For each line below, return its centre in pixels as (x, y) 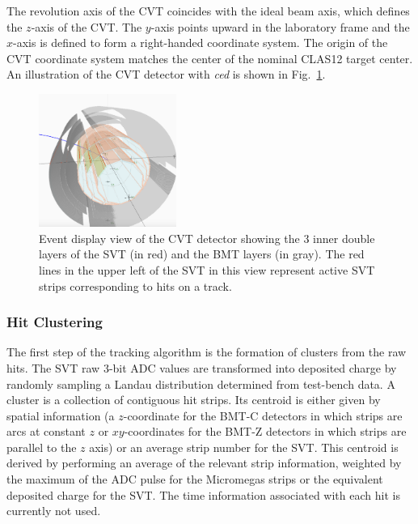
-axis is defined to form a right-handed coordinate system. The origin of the (201, 43)
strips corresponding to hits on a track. (135, 285)
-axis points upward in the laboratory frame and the (280, 26)
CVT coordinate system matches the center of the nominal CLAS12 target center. (210, 58)
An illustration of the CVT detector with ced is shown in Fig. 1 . (166, 74)
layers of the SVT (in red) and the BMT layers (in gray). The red (202, 254)
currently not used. (54, 511)
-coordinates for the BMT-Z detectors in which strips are (265, 431)
